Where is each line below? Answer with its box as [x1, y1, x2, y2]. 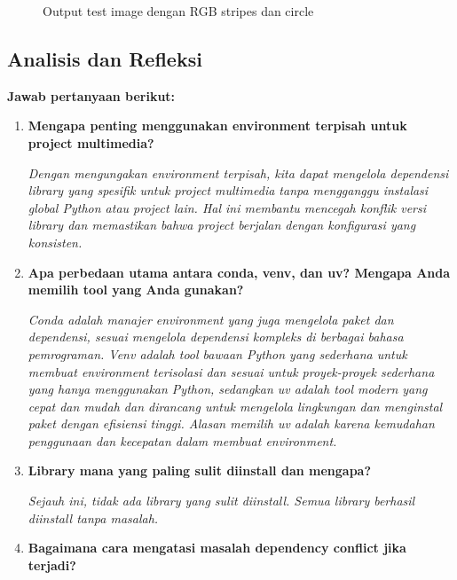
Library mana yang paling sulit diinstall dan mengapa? [28, 461, 371, 480]
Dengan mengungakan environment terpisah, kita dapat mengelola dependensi [28, 163, 449, 182]
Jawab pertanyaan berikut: [7, 86, 176, 105]
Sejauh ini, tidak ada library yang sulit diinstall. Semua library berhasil [28, 491, 415, 510]
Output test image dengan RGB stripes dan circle [43, 2, 314, 20]
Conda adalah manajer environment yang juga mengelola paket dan [28, 310, 394, 328]
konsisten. [28, 232, 83, 251]
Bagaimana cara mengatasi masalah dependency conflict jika [28, 538, 406, 557]
